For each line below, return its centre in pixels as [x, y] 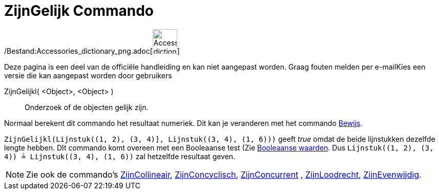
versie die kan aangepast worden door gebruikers [88, 75]
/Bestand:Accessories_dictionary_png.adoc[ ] [92, 51]
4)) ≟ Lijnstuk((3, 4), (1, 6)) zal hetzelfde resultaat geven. [120, 156]
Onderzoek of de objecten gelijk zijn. [87, 107]
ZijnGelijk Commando [79, 11]
